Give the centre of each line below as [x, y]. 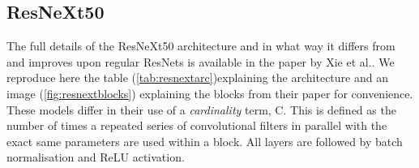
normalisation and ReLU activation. [96, 157]
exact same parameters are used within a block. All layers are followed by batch [205, 141]
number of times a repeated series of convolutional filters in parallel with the [197, 125]
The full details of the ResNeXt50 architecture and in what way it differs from [201, 46]
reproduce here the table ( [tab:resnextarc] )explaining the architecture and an [197, 78]
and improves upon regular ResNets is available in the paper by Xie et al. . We [201, 61]
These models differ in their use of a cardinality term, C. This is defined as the [201, 109]
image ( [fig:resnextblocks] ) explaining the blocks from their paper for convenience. [210, 93]
